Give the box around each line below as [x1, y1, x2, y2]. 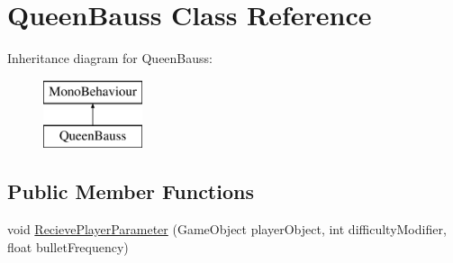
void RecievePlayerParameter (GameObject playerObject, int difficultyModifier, [7, 220, 447, 239]
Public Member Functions [7, 177, 254, 205]
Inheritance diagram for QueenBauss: [7, 49, 213, 68]
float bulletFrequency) [7, 237, 129, 256]
